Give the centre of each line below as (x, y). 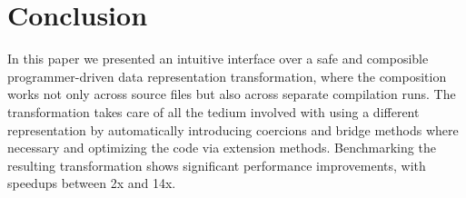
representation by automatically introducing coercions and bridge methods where (233, 129)
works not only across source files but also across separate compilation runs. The (232, 94)
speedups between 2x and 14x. (92, 183)
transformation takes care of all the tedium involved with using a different (213, 111)
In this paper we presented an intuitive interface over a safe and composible (218, 59)
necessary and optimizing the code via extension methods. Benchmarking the (222, 148)
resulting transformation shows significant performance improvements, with (217, 165)
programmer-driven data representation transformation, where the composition (227, 76)
